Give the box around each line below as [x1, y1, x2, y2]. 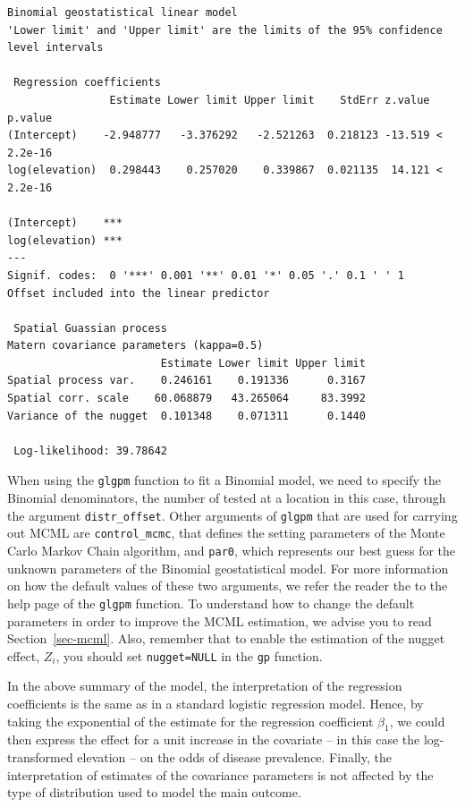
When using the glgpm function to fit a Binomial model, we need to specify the [7, 471, 441, 489]
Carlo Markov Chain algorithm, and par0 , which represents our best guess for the [7, 541, 456, 559]
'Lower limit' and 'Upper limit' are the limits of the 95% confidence [7, 23, 443, 37]
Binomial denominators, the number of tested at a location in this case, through [7, 488, 446, 507]
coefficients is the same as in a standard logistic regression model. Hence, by [7, 693, 424, 712]
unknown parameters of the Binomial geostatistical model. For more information [7, 558, 449, 577]
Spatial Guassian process [13, 321, 167, 335]
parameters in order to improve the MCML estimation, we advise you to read [7, 611, 432, 630]
